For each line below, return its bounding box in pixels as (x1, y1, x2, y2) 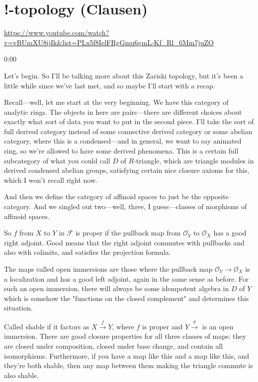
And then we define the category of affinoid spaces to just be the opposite (4, 191, 229, 202)
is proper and (142, 321, 183, 331)
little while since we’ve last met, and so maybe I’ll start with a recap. (4, 80, 215, 90)
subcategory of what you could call (4, 155, 110, 165)
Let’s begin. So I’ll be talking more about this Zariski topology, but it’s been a (4, 70, 244, 80)
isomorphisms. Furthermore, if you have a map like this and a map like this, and (4, 350, 250, 361)
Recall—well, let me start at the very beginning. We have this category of (4, 97, 229, 107)
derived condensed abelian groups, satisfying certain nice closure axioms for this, (4, 165, 250, 175)
